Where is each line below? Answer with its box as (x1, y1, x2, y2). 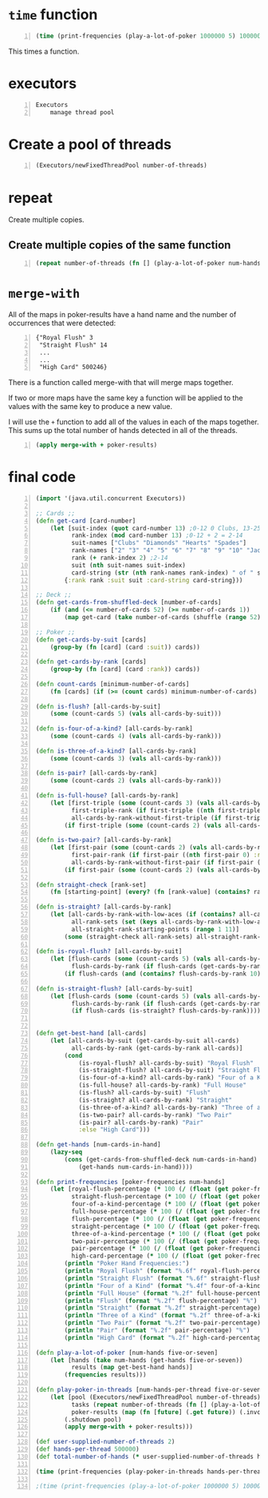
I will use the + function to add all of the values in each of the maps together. (8, 417, 259, 427)
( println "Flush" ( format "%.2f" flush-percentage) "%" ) (64, 1297, 258, 1305)
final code (8, 468, 76, 487)
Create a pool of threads (8, 135, 171, 153)
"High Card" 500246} (39, 364, 108, 372)
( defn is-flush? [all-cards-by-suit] (35, 702, 161, 710)
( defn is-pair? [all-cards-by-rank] (35, 769, 158, 777)
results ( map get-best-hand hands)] (71, 1364, 194, 1372)
